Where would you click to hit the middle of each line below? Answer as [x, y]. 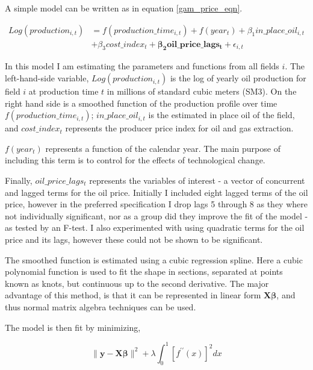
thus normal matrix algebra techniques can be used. [101, 306]
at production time [64, 91]
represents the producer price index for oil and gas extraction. [179, 128]
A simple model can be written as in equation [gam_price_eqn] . [124, 8]
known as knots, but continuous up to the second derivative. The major [137, 283]
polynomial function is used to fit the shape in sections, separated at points [144, 271]
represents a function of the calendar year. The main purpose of [163, 148]
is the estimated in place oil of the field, [222, 115]
